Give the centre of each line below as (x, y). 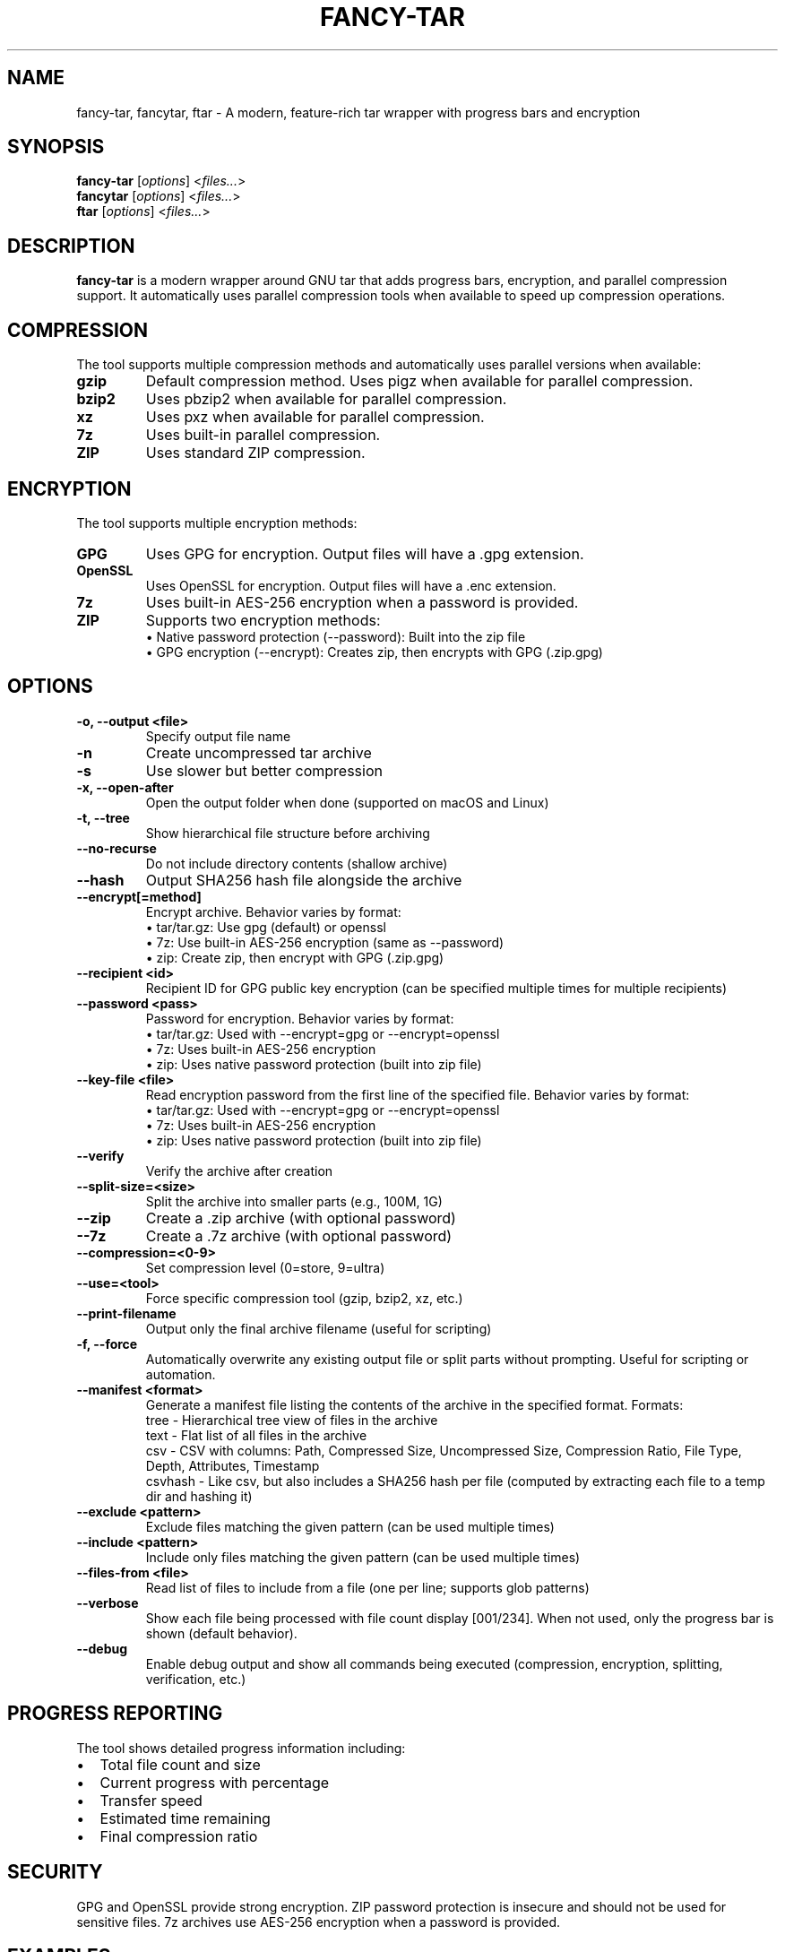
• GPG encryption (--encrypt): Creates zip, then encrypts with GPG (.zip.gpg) (374, 652)
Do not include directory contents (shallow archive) (297, 863)
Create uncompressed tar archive (259, 752)
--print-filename (126, 1313)
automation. (181, 1374)
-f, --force (107, 1343)
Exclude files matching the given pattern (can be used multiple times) (350, 1526)
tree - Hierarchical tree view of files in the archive (292, 1420)
